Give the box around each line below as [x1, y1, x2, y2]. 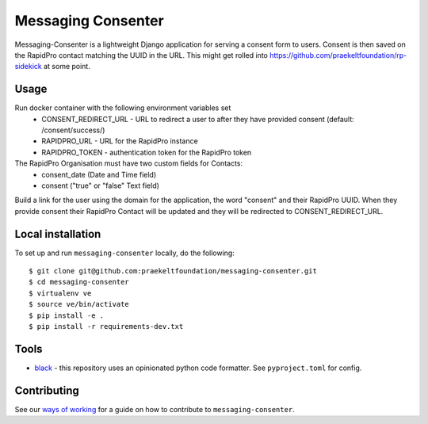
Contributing [14, 384, 79, 397]
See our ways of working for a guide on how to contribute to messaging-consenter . [14, 404, 295, 414]
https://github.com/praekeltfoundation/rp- [269, 50, 407, 59]
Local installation [14, 227, 101, 241]
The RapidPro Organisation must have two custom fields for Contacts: [14, 159, 243, 168]
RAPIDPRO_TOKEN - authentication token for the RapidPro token [41, 147, 252, 157]
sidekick [14, 62, 43, 71]
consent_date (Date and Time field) [41, 170, 157, 179]
